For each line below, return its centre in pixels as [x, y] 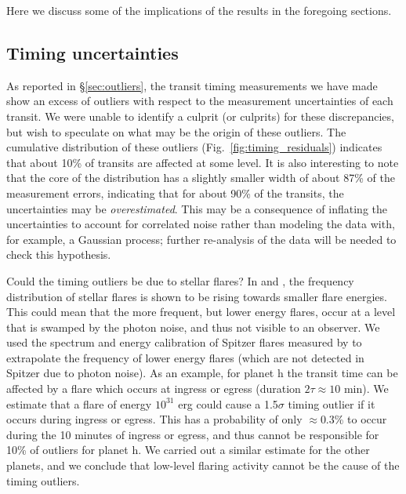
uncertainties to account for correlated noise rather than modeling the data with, [201, 224]
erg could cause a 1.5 [228, 403]
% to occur [361, 419]
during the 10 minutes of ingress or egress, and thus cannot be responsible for [193, 434]
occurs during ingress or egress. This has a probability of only [154, 419]
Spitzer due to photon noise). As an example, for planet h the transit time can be [202, 373]
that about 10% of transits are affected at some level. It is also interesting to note [203, 162]
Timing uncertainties [92, 52]
